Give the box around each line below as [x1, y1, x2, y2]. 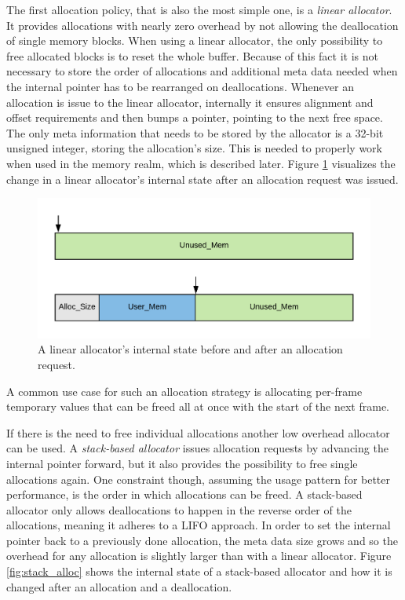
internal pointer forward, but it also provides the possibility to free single [6, 455, 358, 471]
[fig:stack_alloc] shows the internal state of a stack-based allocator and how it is [6, 563, 392, 580]
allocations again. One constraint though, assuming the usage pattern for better [6, 470, 391, 487]
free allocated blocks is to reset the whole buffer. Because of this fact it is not [6, 47, 378, 64]
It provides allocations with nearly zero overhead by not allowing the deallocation [6, 16, 399, 33]
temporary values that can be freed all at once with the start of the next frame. [6, 398, 389, 415]
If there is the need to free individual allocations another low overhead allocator [6, 424, 390, 441]
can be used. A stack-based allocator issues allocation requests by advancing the [6, 440, 389, 456]
